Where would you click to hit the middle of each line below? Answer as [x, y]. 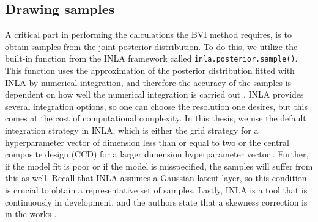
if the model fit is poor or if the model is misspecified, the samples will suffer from [159, 166]
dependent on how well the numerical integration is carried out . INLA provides [154, 94]
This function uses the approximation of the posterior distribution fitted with [150, 70]
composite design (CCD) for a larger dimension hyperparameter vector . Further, [157, 154]
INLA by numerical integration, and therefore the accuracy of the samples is [148, 82]
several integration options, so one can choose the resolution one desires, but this [157, 106]
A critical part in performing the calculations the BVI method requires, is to [148, 34]
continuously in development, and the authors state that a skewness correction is [156, 202]
